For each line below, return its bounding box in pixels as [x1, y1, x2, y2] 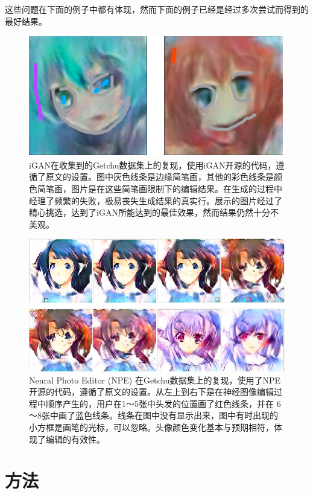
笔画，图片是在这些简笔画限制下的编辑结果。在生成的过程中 [45, 182, 282, 194]
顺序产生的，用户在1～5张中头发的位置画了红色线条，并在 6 [45, 397, 281, 409]
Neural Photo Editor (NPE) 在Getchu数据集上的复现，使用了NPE [29, 373, 281, 386]
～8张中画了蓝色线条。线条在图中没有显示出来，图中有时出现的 [29, 409, 278, 422]
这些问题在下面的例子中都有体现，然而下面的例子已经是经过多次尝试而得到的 [5, 3, 309, 15]
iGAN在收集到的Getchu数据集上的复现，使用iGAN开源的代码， [29, 158, 276, 171]
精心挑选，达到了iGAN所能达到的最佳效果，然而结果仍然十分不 [29, 206, 279, 219]
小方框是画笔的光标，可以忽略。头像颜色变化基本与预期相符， [29, 420, 274, 433]
